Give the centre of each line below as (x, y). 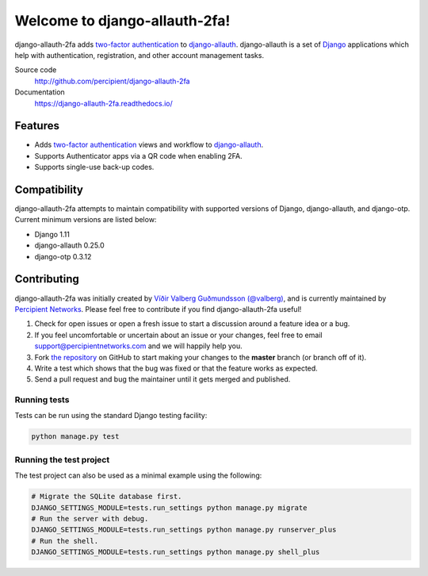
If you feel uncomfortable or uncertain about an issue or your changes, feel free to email (178, 335)
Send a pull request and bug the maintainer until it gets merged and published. (162, 379)
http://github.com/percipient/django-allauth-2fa (112, 81)
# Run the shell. (65, 541)
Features (37, 126)
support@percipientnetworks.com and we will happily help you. (139, 346)
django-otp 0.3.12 (63, 256)
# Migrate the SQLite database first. (107, 497)
